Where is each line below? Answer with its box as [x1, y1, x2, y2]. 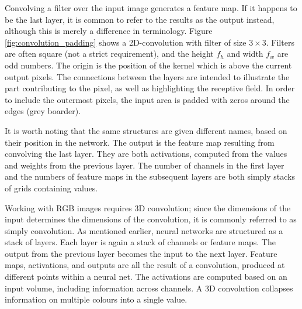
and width [227, 47, 263, 60]
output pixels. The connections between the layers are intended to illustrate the [5, 70, 290, 83]
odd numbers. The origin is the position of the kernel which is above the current [5, 59, 292, 71]
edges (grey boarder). [5, 105, 81, 117]
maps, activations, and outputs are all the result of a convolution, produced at [5, 259, 285, 271]
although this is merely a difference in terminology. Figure [5, 25, 213, 37]
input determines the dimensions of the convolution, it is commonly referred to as [5, 213, 297, 225]
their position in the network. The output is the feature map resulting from [5, 136, 275, 148]
